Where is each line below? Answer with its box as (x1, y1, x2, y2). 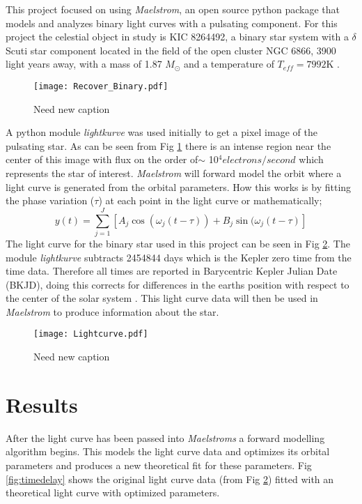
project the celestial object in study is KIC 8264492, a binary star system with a (6, 29, 349, 44)
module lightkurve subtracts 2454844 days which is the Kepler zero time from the (6, 250, 352, 264)
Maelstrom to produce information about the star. (6, 304, 219, 319)
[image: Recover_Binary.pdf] (33, 81, 168, 91)
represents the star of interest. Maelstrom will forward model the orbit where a (6, 166, 342, 180)
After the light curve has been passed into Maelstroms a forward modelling (6, 430, 325, 445)
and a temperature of (183, 56, 274, 71)
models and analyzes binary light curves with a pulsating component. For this (6, 15, 338, 30)
